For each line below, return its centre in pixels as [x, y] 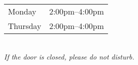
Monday [22, 11]
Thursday [25, 26]
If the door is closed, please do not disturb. [69, 56]
